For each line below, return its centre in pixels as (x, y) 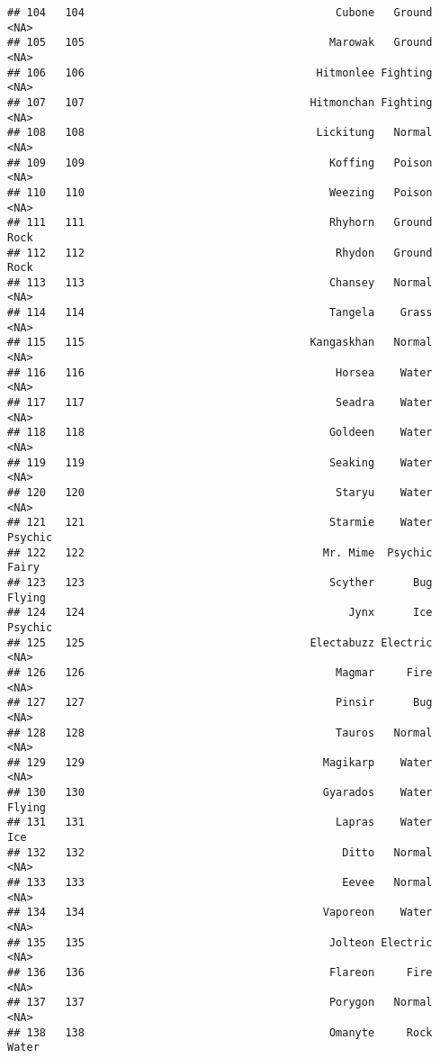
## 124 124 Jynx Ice (220, 613)
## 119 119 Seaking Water (220, 462)
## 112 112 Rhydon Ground (220, 253)
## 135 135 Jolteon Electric (220, 942)
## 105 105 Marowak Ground (220, 43)
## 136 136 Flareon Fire (220, 972)
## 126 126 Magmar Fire (220, 672)
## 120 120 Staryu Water (220, 493)
